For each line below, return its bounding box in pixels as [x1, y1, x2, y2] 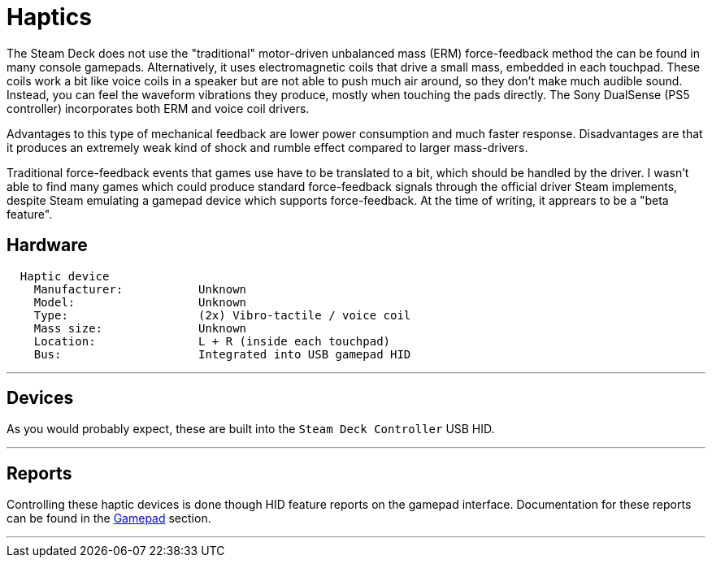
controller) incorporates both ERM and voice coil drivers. [7, 101, 310, 115]
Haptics [7, 3, 92, 31]
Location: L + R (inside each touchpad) [33, 334, 391, 348]
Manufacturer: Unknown [33, 282, 247, 296]
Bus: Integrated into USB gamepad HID [33, 347, 411, 361]
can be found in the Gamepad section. [7, 511, 211, 526]
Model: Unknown [33, 295, 247, 309]
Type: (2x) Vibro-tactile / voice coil [33, 308, 411, 322]
